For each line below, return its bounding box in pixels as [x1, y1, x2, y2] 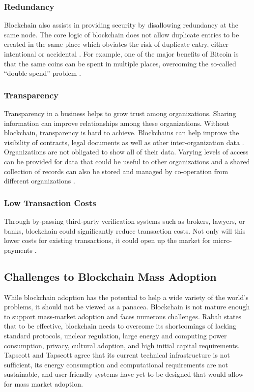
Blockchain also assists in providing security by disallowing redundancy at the [4, 20, 238, 30]
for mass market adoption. [4, 378, 83, 389]
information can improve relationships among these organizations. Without [4, 118, 230, 128]
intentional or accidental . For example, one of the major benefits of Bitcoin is [4, 49, 239, 59]
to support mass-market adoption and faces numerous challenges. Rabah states [4, 311, 242, 321]
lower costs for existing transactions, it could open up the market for [4, 235, 211, 245]
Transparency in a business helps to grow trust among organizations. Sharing [4, 108, 236, 118]
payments [4, 244, 33, 255]
